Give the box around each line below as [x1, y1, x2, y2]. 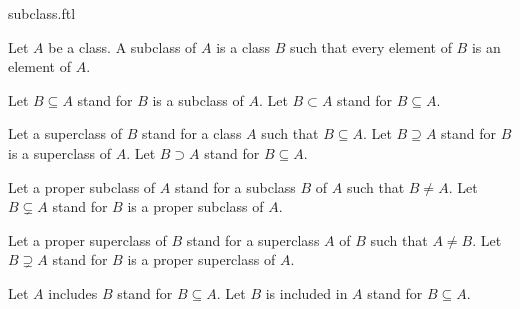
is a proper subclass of [127, 196, 264, 217]
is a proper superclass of [127, 249, 276, 270]
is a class [216, 36, 271, 57]
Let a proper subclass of [8, 176, 156, 197]
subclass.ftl [8, 3, 76, 23]
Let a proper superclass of [8, 229, 167, 250]
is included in [265, 282, 348, 303]
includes [48, 282, 98, 303]
